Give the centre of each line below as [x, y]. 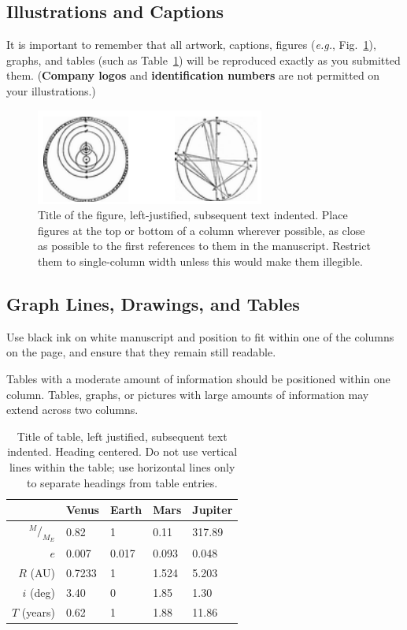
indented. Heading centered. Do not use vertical [122, 451]
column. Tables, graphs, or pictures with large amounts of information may [188, 394]
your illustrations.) [51, 90]
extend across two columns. [72, 410]
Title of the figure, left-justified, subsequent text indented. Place [193, 215]
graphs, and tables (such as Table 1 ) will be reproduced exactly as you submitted [203, 60]
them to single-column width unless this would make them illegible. [200, 261]
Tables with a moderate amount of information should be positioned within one [198, 378]
